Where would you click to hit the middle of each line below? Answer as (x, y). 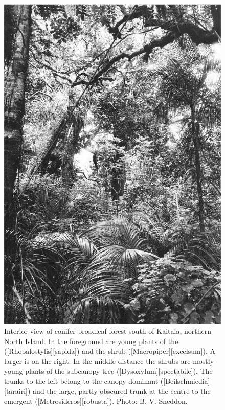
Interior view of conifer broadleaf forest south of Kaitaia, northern (108, 331)
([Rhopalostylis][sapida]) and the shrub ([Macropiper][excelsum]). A (110, 351)
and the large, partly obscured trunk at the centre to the (122, 391)
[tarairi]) (17, 391)
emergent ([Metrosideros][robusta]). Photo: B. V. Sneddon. (96, 401)
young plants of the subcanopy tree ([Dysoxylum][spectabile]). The (108, 371)
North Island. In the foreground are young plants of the (91, 341)
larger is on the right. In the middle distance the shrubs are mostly (109, 361)
